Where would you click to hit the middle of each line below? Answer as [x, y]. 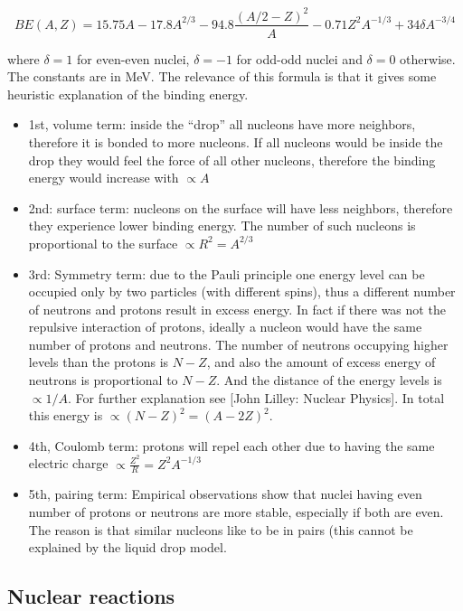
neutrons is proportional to [103, 380]
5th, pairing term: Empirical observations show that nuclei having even [225, 494]
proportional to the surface [103, 243]
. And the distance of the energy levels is [329, 380]
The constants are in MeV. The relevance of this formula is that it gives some [222, 76]
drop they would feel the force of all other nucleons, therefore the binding [232, 160]
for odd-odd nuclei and [299, 58]
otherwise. [428, 58]
